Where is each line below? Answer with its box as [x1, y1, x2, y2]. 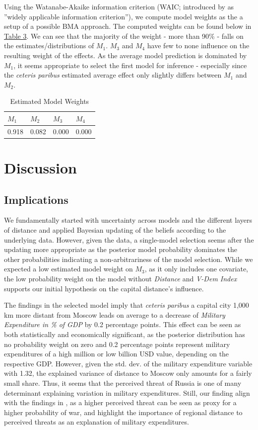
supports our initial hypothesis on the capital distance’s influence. [4, 283, 204, 293]
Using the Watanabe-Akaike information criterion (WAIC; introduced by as [4, 1, 234, 11]
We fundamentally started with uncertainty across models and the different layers [4, 215, 252, 225]
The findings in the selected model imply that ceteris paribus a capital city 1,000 [4, 300, 249, 310]
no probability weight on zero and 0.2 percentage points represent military [4, 339, 230, 349]
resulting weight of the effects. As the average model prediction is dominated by [4, 50, 247, 60]
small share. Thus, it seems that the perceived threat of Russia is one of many [4, 377, 242, 388]
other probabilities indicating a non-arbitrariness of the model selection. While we [4, 254, 253, 264]
